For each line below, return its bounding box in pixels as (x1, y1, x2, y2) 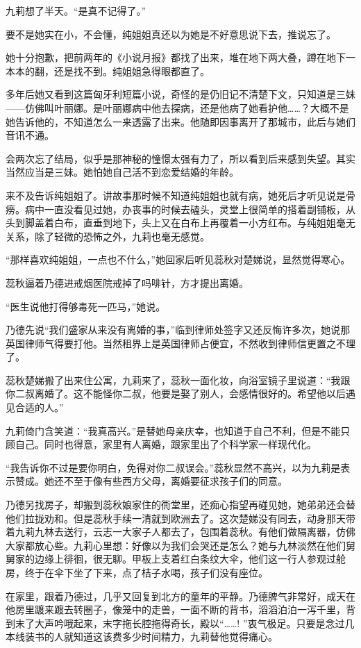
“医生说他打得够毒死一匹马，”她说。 (6, 299, 166, 313)
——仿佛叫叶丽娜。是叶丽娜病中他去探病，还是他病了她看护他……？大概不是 (6, 100, 349, 115)
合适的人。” (15, 400, 64, 415)
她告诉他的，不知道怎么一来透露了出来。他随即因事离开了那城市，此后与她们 (6, 114, 355, 128)
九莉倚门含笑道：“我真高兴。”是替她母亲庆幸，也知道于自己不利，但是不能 (6, 423, 341, 438)
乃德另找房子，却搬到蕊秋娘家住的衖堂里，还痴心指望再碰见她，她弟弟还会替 (6, 497, 355, 512)
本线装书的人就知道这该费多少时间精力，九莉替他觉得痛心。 (6, 629, 278, 644)
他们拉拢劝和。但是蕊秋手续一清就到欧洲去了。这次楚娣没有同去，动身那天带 (6, 510, 355, 525)
